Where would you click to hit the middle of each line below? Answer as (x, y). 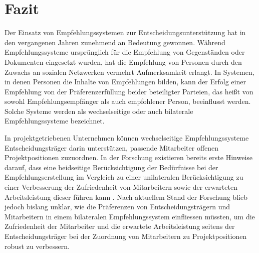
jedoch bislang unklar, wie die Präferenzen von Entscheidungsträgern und (117, 207)
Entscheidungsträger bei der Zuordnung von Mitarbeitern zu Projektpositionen (126, 236)
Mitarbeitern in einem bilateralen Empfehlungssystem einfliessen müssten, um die (130, 216)
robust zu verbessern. (37, 246)
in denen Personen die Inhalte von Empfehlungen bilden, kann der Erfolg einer (125, 82)
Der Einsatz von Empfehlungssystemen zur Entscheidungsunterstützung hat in (125, 32)
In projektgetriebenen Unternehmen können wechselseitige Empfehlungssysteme (127, 138)
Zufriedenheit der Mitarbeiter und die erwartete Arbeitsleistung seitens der (120, 226)
